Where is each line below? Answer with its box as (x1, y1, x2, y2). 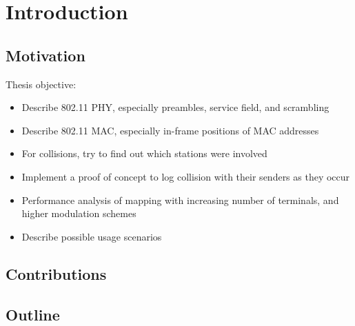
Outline (6, 303, 60, 325)
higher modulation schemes (21, 206, 136, 221)
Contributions (6, 263, 107, 284)
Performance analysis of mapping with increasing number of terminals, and (21, 192, 339, 207)
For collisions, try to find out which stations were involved (21, 146, 267, 161)
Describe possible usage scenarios (21, 229, 162, 243)
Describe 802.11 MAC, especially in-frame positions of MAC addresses (21, 123, 319, 137)
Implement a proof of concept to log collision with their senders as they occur (21, 169, 350, 183)
